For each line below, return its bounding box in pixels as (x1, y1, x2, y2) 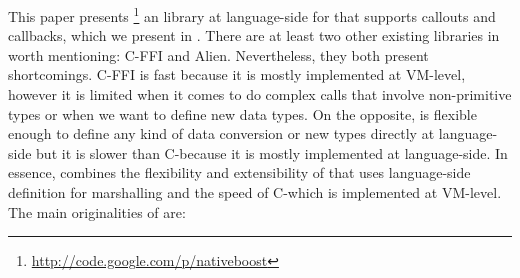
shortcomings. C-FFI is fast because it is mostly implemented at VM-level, (8, 64, 466, 85)
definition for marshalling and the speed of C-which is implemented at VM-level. (8, 182, 502, 202)
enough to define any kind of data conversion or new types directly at (8, 123, 435, 144)
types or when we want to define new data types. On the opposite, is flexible (8, 103, 477, 124)
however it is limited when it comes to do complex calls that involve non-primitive (8, 84, 512, 105)
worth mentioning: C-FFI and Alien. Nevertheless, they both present (8, 44, 429, 65)
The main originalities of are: (8, 201, 186, 222)
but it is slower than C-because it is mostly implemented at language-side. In (36, 142, 508, 163)
